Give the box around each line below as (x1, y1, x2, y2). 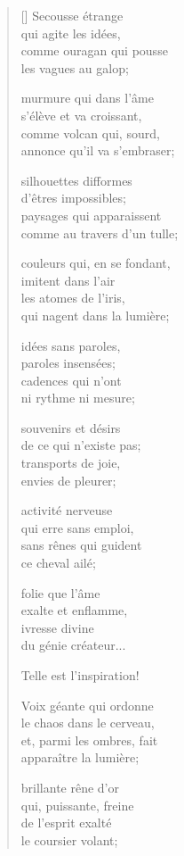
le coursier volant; (20, 830, 118, 849)
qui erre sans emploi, (20, 518, 134, 536)
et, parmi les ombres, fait (20, 730, 158, 749)
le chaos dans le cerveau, (20, 713, 155, 732)
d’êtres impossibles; (20, 188, 126, 207)
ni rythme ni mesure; (20, 388, 135, 407)
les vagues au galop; (20, 58, 129, 77)
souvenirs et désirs (20, 418, 121, 436)
